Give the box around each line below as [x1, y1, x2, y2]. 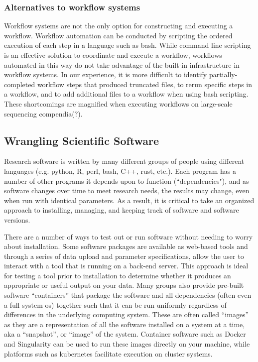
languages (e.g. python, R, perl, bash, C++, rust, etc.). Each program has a [4, 165, 236, 176]
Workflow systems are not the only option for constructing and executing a [4, 20, 233, 31]
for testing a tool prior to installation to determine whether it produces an [4, 270, 231, 280]
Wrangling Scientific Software [4, 132, 159, 148]
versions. [4, 214, 30, 225]
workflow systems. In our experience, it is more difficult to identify [4, 69, 207, 80]
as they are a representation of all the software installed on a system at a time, [4, 319, 245, 329]
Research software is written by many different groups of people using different [4, 156, 245, 166]
